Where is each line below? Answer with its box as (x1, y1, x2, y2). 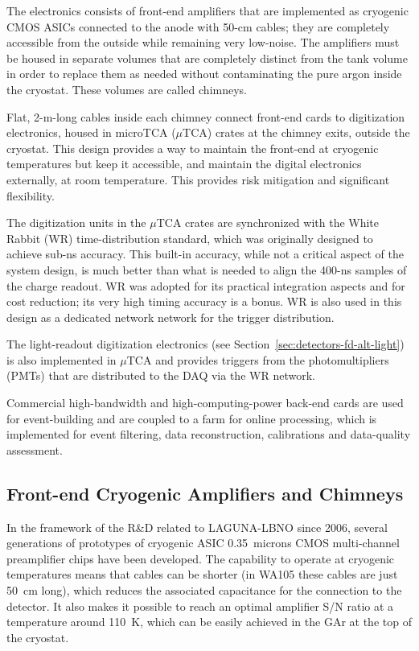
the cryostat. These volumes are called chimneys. (6, 80, 247, 97)
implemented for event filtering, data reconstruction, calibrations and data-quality (6, 426, 411, 443)
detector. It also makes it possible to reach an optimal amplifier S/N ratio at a (6, 597, 394, 614)
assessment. (6, 441, 63, 458)
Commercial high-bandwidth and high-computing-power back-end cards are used (6, 394, 404, 411)
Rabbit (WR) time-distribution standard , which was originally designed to (6, 229, 373, 246)
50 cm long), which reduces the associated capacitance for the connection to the (6, 582, 402, 599)
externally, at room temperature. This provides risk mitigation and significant (6, 171, 390, 187)
